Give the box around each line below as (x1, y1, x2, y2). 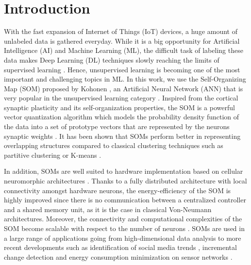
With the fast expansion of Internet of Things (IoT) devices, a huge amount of (4, 26, 238, 36)
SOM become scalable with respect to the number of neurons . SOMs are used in (4, 223, 245, 233)
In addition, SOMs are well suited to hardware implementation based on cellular (4, 166, 243, 176)
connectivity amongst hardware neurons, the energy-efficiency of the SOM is (4, 185, 231, 195)
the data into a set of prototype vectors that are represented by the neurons (4, 121, 230, 132)
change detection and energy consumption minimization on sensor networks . (4, 251, 233, 262)
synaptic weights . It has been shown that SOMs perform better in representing (4, 131, 241, 141)
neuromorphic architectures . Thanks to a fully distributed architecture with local (4, 176, 247, 186)
